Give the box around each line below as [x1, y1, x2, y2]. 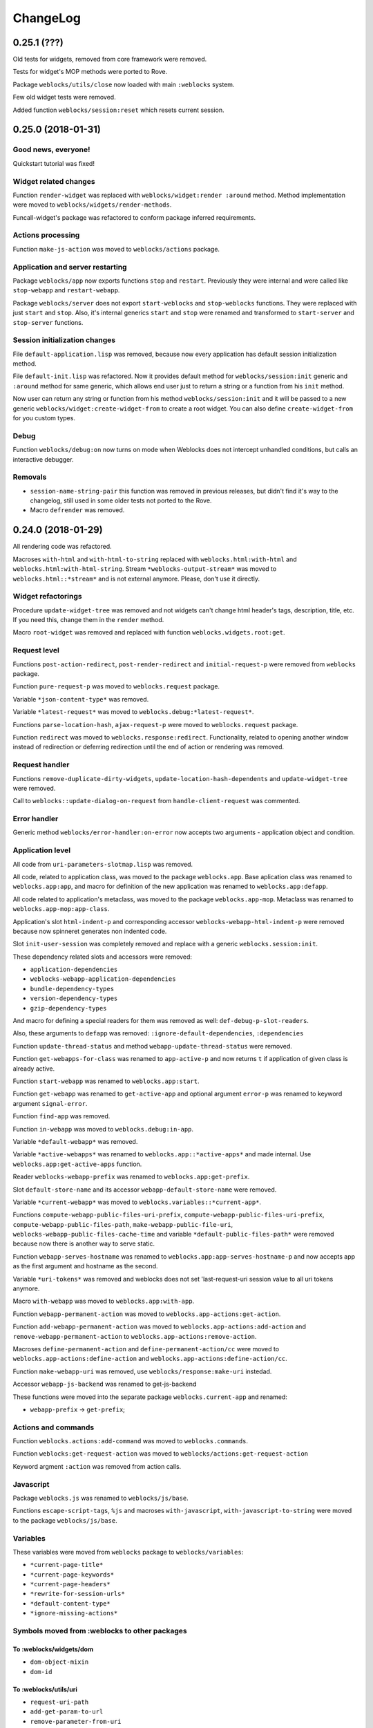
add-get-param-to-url [30, 1708, 104, 1716]
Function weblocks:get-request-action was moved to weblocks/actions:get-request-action [12, 1449, 309, 1458]
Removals [12, 472, 47, 482]
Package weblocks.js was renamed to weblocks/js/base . [12, 1494, 189, 1502]
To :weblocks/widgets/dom [12, 1645, 93, 1653]
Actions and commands [12, 1422, 95, 1432]
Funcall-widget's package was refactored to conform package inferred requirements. [12, 213, 256, 221]
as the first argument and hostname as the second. [12, 1262, 158, 1270]
